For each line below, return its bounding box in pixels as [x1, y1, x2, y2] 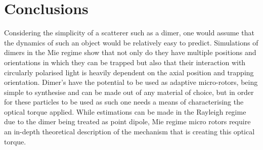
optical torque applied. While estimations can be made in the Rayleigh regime [4, 106, 246, 117]
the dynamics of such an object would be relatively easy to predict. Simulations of [4, 37, 258, 47]
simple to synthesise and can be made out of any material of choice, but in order [4, 86, 254, 97]
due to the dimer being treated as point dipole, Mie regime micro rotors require [4, 116, 251, 127]
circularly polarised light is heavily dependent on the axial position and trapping [4, 67, 254, 77]
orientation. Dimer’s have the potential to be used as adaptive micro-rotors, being [4, 77, 258, 87]
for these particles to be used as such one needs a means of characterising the [4, 96, 244, 107]
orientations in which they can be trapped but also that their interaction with [4, 57, 246, 67]
